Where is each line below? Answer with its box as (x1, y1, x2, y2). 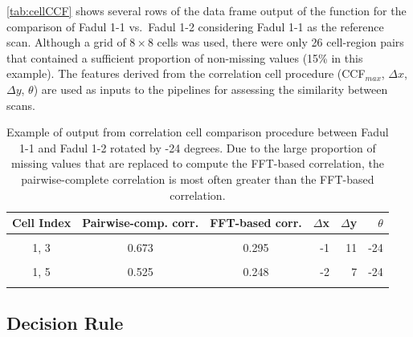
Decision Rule (6, 311, 124, 335)
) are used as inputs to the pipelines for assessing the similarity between (33, 80, 388, 97)
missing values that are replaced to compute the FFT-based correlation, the (10, 155, 384, 172)
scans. (6, 96, 35, 113)
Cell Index (12, 214, 72, 231)
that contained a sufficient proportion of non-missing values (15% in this (6, 49, 363, 66)
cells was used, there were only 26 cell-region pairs (157, 34, 404, 51)
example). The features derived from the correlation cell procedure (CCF (6, 65, 366, 82)
